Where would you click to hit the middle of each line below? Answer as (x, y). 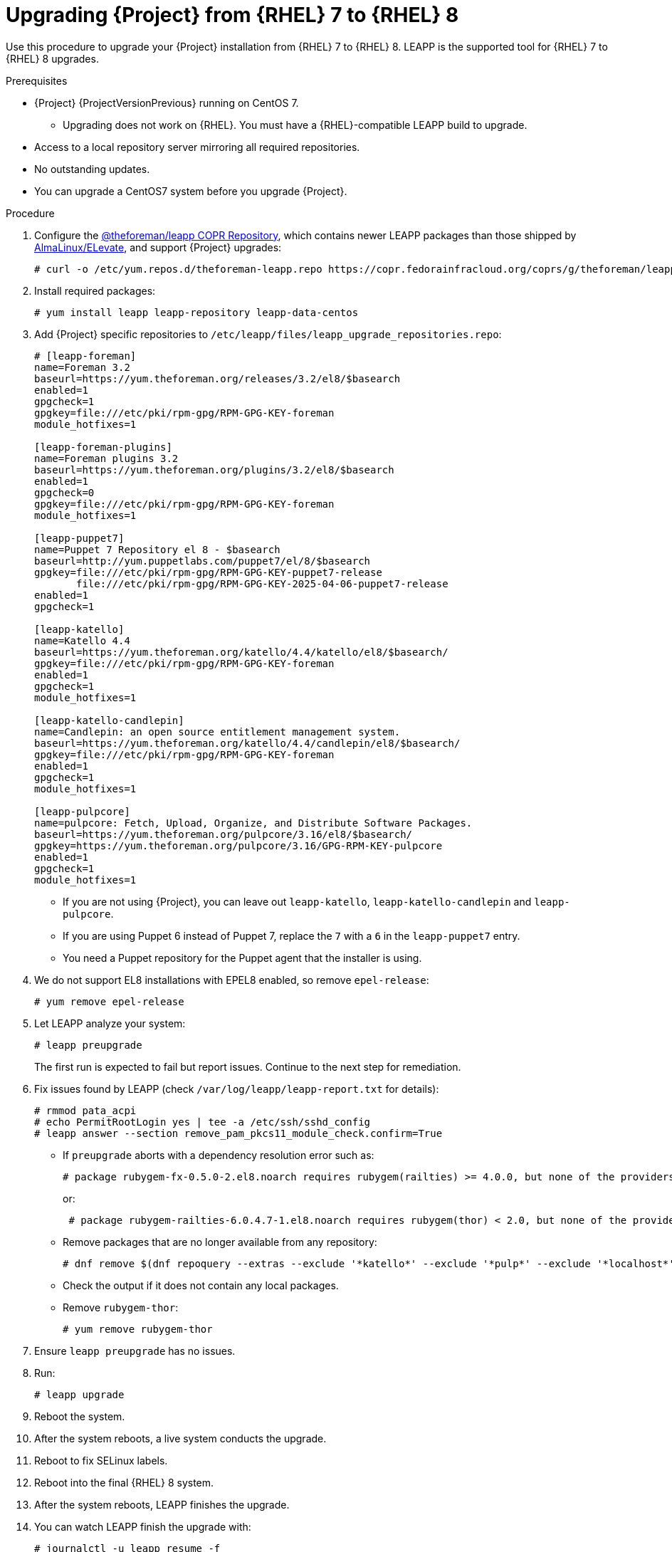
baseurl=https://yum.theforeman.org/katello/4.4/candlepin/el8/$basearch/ (247, 743)
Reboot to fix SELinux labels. (101, 1460)
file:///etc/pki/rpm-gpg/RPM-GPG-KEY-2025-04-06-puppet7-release (262, 583)
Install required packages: (95, 290)
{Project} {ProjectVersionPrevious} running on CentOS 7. (167, 103)
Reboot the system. (80, 1416)
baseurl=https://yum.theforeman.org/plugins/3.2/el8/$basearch (214, 470)
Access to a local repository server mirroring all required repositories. (197, 147)
